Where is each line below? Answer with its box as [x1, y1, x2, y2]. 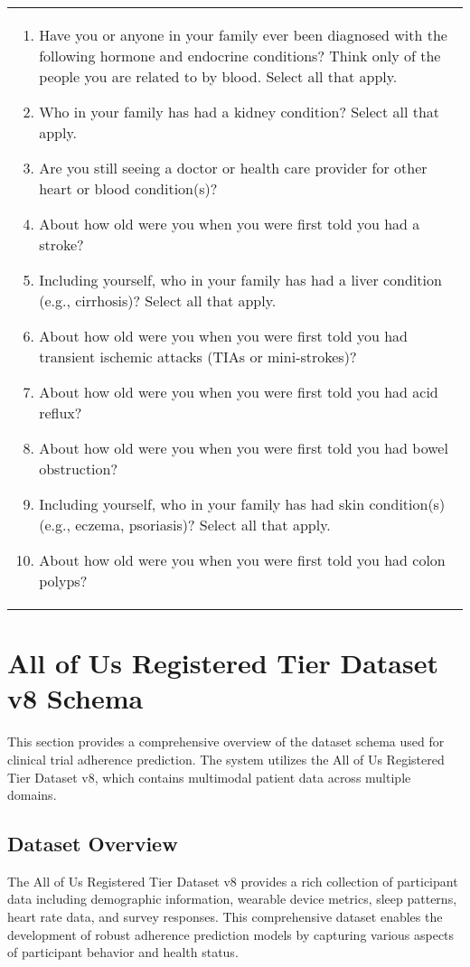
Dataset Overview [7, 830, 178, 858]
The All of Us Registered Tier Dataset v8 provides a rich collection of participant [7, 871, 458, 890]
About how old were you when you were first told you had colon [39, 549, 446, 570]
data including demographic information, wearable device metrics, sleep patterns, [7, 889, 457, 908]
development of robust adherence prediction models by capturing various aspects [7, 925, 455, 944]
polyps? [39, 570, 88, 591]
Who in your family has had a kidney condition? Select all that [39, 101, 440, 122]
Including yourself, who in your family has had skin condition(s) [39, 493, 446, 514]
